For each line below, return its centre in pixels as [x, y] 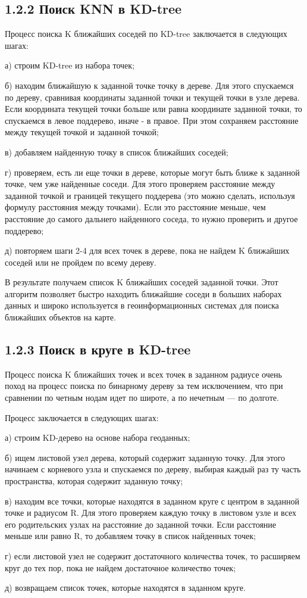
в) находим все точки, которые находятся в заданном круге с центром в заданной [152, 501]
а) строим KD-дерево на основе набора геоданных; [98, 437]
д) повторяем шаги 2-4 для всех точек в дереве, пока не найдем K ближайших [147, 250]
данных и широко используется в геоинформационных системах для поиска [142, 305]
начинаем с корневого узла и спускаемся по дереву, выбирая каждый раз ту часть [153, 469]
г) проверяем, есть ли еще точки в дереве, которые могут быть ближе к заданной [152, 172]
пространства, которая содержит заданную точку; [94, 481]
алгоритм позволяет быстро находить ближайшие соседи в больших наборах [143, 293]
